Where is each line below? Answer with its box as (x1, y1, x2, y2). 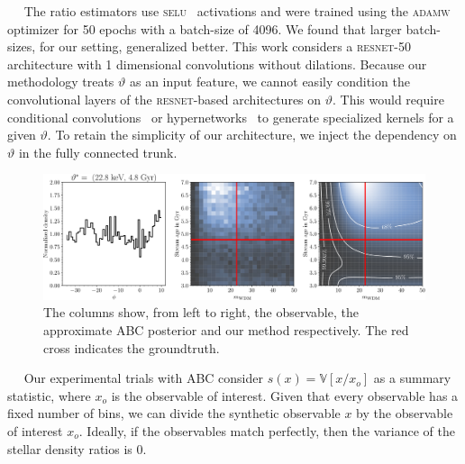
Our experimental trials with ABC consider (23, 368, 264, 387)
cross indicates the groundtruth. (43, 338, 220, 357)
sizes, (7, 37, 36, 56)
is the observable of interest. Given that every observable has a (111, 386, 459, 405)
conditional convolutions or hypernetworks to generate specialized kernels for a (7, 107, 454, 126)
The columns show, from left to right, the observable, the (43, 303, 359, 322)
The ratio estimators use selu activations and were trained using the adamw (23, 2, 451, 20)
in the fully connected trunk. (18, 142, 178, 161)
